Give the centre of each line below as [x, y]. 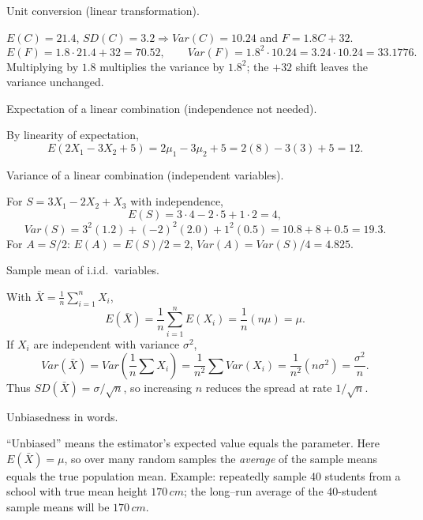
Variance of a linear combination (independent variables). [145, 174]
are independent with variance [107, 343]
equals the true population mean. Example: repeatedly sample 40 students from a [204, 475]
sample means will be [58, 506]
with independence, [177, 201]
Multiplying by [43, 66]
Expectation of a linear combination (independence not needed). [162, 108]
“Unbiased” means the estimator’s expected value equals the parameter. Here [193, 443]
